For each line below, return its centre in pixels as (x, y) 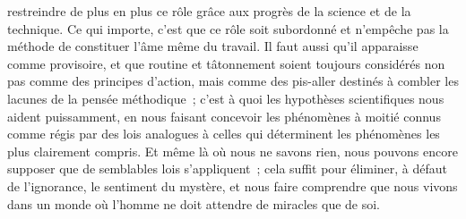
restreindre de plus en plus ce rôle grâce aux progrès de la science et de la (209, 11)
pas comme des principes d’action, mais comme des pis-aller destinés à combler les (233, 81)
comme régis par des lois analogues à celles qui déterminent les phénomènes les (224, 134)
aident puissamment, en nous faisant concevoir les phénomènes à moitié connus (224, 116)
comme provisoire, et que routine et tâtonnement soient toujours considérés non (226, 63)
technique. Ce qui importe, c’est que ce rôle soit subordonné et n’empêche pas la (228, 28)
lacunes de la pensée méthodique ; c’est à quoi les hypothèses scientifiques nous (226, 98)
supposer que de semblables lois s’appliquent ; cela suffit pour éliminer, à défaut (228, 168)
